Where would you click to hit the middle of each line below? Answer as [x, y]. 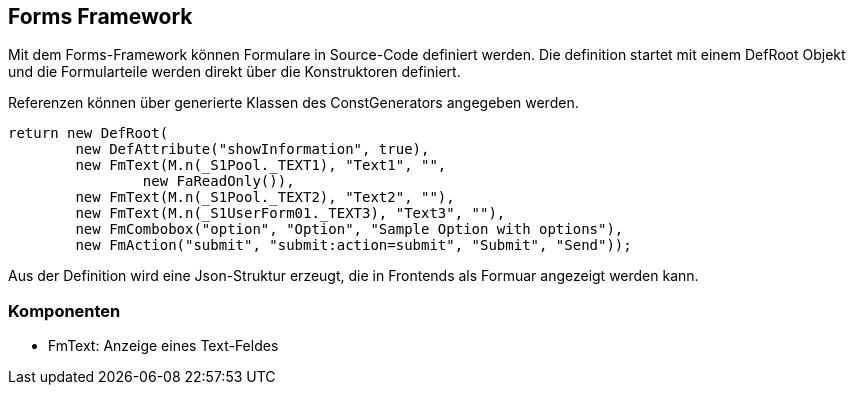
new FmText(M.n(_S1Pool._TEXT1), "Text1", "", [261, 165]
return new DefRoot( [88, 133]
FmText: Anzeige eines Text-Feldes [163, 346]
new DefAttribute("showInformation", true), [252, 149]
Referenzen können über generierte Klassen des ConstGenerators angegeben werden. [293, 103]
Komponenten [64, 310]
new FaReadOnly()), [218, 181]
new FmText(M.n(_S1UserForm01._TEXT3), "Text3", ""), [290, 213]
